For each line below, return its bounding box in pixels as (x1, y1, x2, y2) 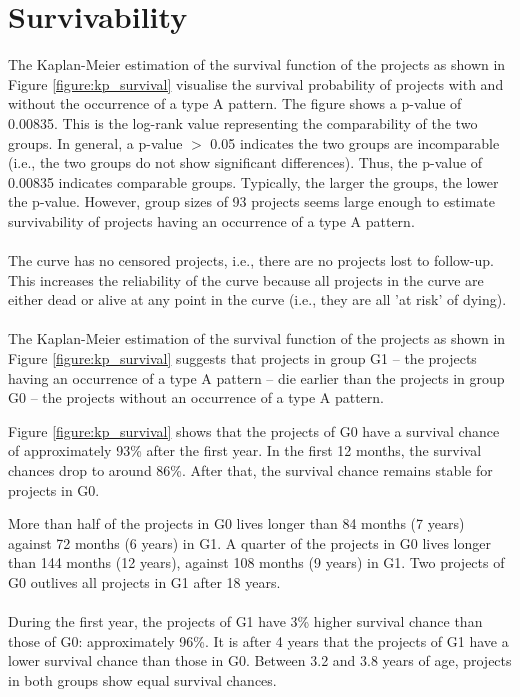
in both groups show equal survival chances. (8, 669, 277, 690)
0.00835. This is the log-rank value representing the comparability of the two (8, 112, 478, 133)
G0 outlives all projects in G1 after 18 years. (8, 571, 281, 592)
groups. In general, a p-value (8, 132, 183, 153)
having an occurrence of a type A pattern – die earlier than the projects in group (8, 367, 505, 388)
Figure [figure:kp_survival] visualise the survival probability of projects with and (8, 73, 504, 94)
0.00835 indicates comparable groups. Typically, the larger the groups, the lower (8, 171, 499, 192)
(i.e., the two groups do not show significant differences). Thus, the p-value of (8, 152, 483, 173)
